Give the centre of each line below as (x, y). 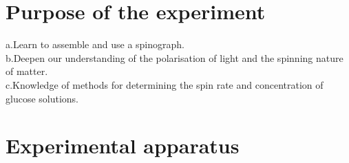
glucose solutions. (42, 98)
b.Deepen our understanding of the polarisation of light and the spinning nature (174, 57)
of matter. (27, 71)
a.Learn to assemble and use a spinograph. (95, 44)
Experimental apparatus (123, 145)
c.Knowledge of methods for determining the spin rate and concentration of (165, 84)
